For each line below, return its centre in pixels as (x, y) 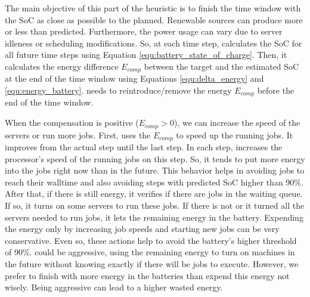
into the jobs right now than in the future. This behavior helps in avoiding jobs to (155, 170)
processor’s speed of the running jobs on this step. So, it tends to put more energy (155, 158)
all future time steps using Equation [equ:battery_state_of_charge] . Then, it (146, 55)
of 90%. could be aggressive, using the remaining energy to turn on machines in (150, 252)
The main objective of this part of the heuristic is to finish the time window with (153, 8)
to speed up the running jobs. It (235, 134)
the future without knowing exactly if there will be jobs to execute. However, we (152, 263)
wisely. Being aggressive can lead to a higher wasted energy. (114, 287)
